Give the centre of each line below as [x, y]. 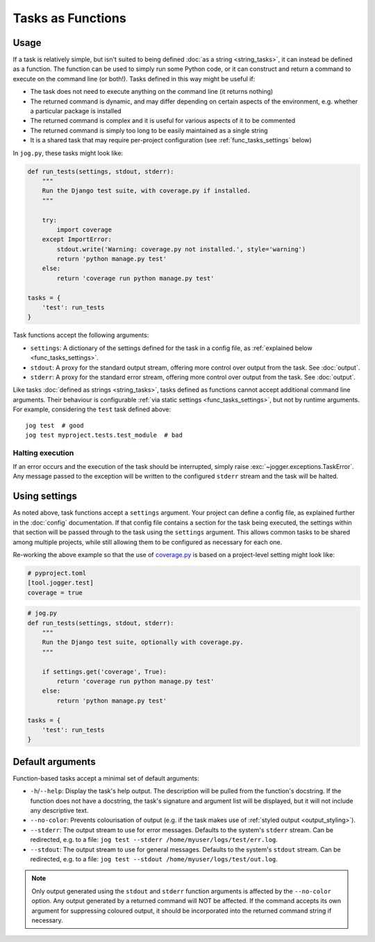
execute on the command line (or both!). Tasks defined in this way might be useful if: [134, 78]
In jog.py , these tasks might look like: [68, 153]
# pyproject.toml [57, 573]
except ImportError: [77, 239]
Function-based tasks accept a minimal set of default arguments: [106, 778]
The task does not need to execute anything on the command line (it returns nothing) [152, 92]
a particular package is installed [76, 111]
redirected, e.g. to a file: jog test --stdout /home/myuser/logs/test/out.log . [154, 859]
